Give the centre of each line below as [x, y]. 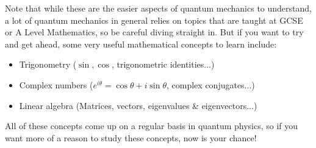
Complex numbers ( [56, 84]
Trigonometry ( [48, 64]
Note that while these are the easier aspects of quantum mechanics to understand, [158, 8]
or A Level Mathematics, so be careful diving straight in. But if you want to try [154, 32]
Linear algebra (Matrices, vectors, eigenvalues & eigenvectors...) [138, 105]
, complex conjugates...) [211, 84]
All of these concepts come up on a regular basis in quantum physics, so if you [152, 126]
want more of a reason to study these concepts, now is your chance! [131, 137]
